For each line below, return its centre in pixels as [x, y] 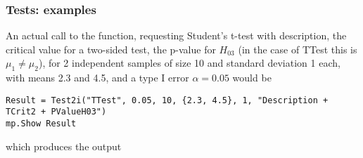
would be [252, 78]
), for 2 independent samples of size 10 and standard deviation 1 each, [189, 63]
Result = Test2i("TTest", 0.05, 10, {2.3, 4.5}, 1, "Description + [167, 100]
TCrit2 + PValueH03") [56, 112]
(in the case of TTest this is [298, 49]
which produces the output [64, 146]
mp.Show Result [41, 124]
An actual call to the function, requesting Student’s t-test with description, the [176, 35]
